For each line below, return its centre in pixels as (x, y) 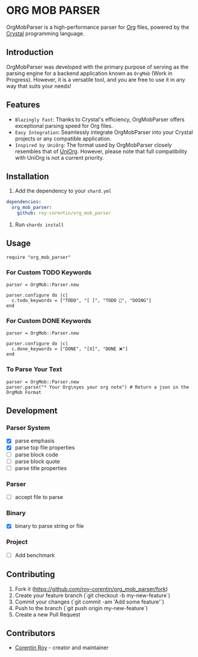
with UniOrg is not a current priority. (59, 157)
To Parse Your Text (34, 369)
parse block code (37, 455)
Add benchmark (35, 555)
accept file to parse (39, 497)
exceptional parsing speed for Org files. (64, 126)
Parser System (28, 428)
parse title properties (41, 468)
